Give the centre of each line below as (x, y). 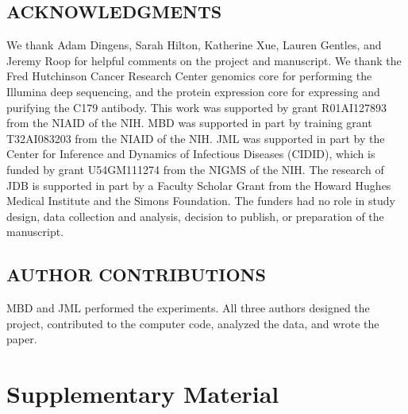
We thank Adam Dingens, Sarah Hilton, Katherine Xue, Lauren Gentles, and (194, 45)
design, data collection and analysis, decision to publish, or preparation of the (195, 216)
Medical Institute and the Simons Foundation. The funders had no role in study (201, 201)
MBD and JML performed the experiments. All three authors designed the (188, 308)
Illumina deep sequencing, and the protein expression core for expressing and (193, 91)
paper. (22, 339)
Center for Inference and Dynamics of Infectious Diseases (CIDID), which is (191, 154)
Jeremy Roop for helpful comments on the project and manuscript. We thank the (204, 60)
